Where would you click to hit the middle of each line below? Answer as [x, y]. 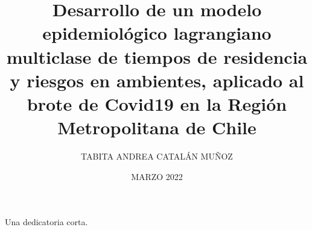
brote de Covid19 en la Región [157, 103]
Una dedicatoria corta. [46, 222]
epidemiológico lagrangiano [157, 33]
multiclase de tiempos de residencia [157, 56]
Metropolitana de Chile [157, 127]
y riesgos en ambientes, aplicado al [157, 80]
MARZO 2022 [157, 176]
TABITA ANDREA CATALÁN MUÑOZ [157, 156]
